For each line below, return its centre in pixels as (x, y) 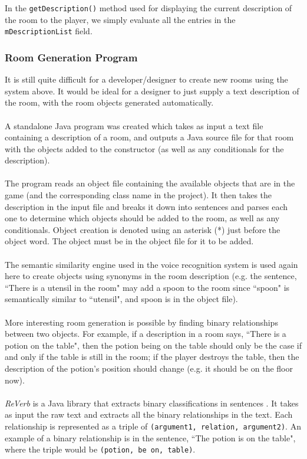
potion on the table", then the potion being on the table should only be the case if (153, 345)
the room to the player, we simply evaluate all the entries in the (120, 19)
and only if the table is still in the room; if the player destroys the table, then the (152, 357)
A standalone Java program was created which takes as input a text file (134, 125)
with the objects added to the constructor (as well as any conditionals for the (144, 148)
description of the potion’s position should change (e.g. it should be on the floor (149, 368)
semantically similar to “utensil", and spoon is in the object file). (121, 299)
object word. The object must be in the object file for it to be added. (129, 241)
